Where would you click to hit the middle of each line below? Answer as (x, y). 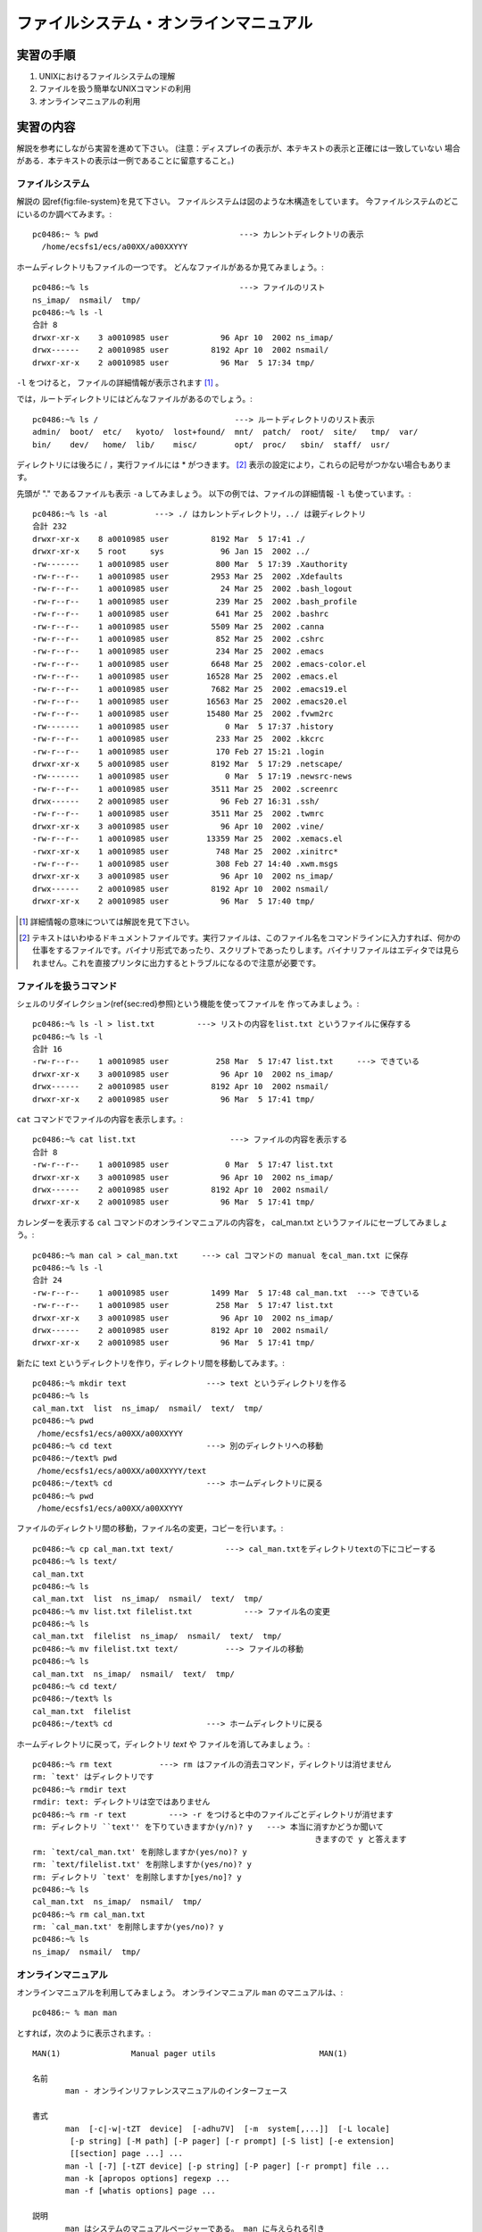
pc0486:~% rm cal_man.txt (89, 1914)
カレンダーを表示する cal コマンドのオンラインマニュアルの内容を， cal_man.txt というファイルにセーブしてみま (224, 1222)
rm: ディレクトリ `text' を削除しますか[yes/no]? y (137, 1877)
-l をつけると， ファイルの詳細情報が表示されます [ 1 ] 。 (120, 382)
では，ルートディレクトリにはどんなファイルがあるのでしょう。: (135, 399)
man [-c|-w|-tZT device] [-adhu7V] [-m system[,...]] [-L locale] (228, 2128)
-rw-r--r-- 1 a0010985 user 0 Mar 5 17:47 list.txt (183, 1165)
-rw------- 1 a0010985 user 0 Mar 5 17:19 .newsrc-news (192, 776)
